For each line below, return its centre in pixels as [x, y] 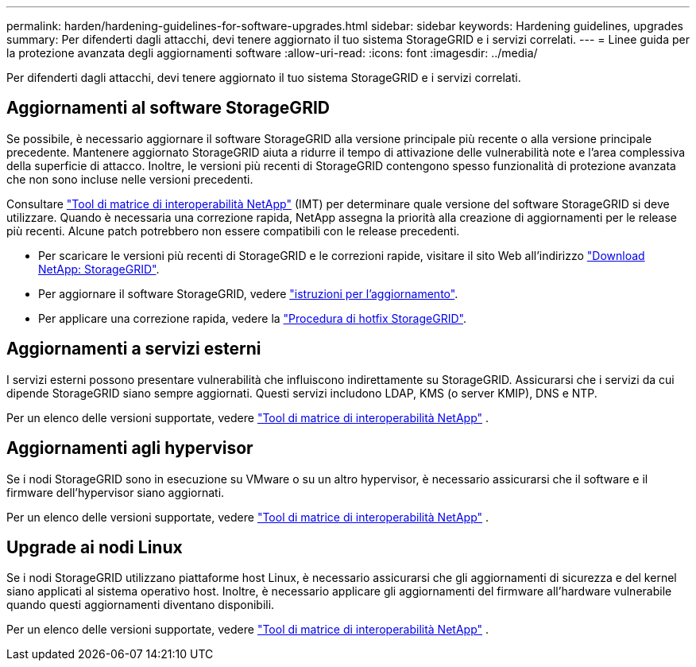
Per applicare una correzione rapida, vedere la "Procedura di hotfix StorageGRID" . [252, 318]
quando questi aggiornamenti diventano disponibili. [141, 605]
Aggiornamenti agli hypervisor [130, 448]
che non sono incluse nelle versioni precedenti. [130, 179]
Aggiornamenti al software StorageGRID [168, 108]
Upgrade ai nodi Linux [95, 547]
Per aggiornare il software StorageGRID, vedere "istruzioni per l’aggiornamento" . [248, 293]
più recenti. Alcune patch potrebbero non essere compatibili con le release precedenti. [233, 231]
